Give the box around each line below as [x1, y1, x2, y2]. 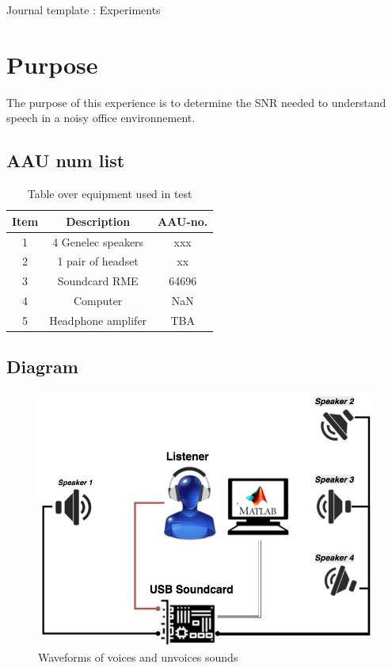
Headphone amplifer [49, 311, 147, 328]
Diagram [6, 354, 78, 379]
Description [66, 212, 131, 229]
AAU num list [6, 148, 125, 173]
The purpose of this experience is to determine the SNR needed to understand [6, 94, 386, 110]
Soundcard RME [57, 273, 139, 289]
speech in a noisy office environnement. [6, 109, 196, 126]
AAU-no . [158, 212, 208, 229]
